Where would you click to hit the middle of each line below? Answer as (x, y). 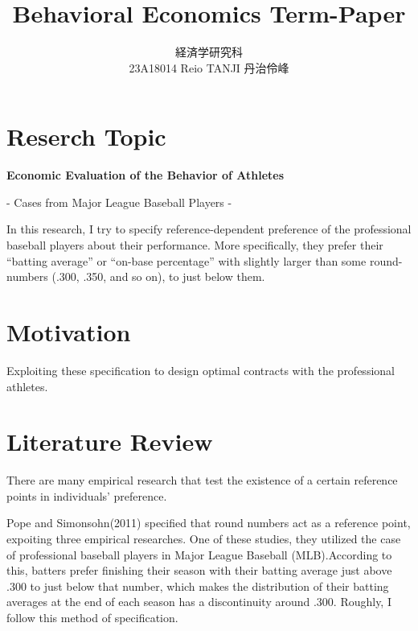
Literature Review (110, 441)
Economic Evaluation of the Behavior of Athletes (145, 175)
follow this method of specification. (92, 617)
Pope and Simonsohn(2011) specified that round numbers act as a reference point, (209, 523)
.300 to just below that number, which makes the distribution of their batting (198, 586)
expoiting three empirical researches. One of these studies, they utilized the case (204, 539)
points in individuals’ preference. (87, 495)
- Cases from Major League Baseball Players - (119, 202)
